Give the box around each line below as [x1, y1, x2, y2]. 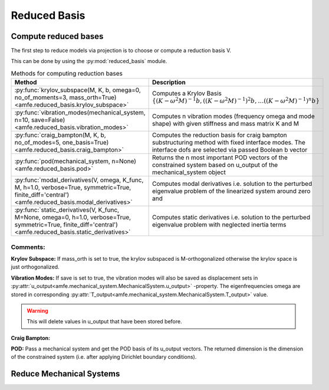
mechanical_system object [152, 168, 226, 176]
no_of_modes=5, [14, 139, 61, 147]
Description [152, 78, 186, 87]
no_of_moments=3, [14, 93, 68, 101]
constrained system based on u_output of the [152, 161, 278, 169]
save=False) [31, 116, 65, 124]
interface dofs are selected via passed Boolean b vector [152, 146, 308, 154]
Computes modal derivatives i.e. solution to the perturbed [152, 180, 312, 188]
